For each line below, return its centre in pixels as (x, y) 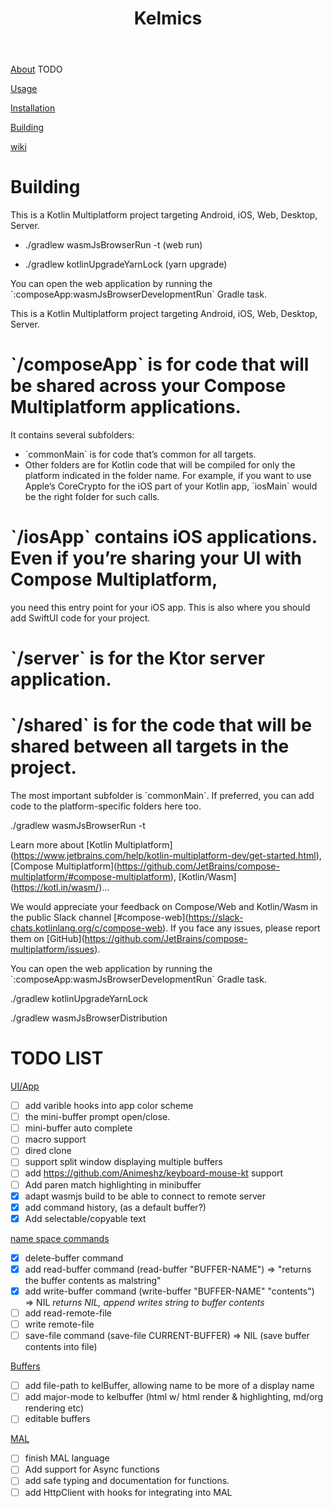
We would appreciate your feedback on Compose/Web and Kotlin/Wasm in (164, 907)
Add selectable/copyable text (85, 1218)
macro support (55, 1139)
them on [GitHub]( (47, 939)
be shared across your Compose (148, 386)
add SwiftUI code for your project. (80, 618)
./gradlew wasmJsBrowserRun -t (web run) (113, 245)
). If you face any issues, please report (241, 928)
